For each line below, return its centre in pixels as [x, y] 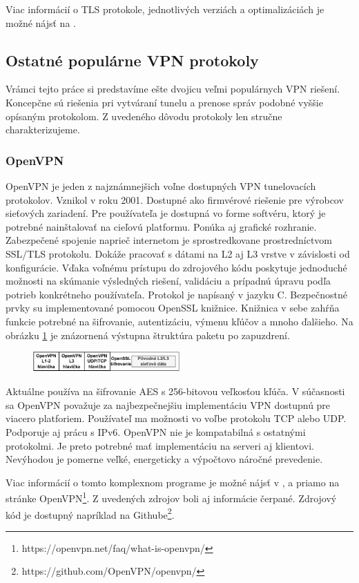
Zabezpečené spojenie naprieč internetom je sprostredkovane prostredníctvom [169, 240]
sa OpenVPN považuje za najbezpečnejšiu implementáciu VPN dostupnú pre [168, 404]
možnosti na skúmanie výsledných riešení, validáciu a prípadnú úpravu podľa [168, 281]
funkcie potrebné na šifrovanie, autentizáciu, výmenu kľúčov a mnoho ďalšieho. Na [179, 321]
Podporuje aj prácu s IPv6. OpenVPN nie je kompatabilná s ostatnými [156, 431]
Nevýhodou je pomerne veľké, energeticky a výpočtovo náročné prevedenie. [164, 459]
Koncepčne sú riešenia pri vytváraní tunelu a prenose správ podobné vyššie [164, 102]
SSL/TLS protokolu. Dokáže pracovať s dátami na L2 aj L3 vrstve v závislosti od [178, 253]
